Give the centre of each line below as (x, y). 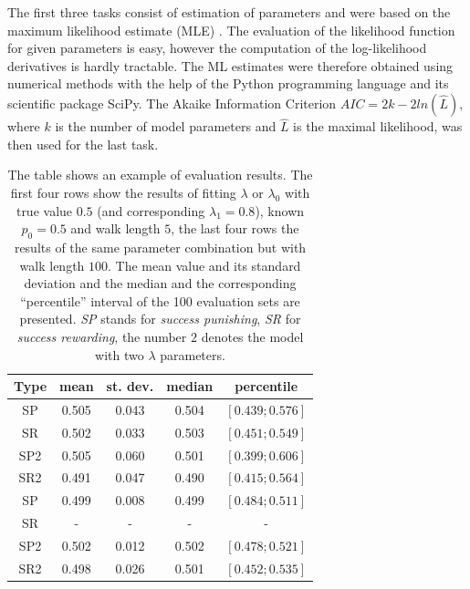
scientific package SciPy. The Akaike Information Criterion (172, 103)
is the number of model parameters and (166, 126)
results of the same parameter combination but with (160, 247)
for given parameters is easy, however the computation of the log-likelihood (217, 48)
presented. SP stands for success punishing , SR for (160, 319)
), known (280, 210)
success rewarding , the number (102, 336)
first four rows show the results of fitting (123, 192)
